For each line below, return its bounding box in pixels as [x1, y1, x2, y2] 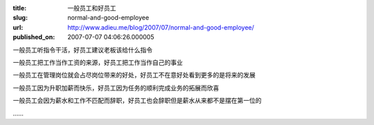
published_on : [12, 33, 55, 41]
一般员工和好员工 [67, 4, 116, 12]
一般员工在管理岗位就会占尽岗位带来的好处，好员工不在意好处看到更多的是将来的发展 [12, 71, 256, 79]
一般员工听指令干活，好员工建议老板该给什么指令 [12, 46, 152, 54]
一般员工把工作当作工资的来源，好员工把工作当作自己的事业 [12, 58, 183, 66]
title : [12, 4, 27, 12]
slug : [12, 14, 28, 22]
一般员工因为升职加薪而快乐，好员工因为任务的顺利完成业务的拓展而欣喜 [12, 84, 220, 92]
